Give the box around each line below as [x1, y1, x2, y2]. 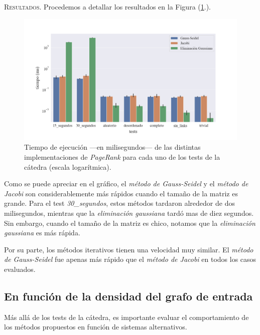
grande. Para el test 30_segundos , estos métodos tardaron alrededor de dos [4, 198, 235, 208]
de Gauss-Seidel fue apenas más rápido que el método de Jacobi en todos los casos [4, 254, 256, 264]
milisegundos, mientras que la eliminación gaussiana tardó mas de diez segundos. [4, 207, 254, 218]
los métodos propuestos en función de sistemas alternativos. [4, 321, 187, 332]
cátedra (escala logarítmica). [24, 161, 111, 172]
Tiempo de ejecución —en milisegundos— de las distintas [24, 142, 201, 152]
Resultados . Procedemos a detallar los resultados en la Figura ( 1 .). [4, 2, 211, 12]
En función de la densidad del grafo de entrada [4, 288, 253, 303]
